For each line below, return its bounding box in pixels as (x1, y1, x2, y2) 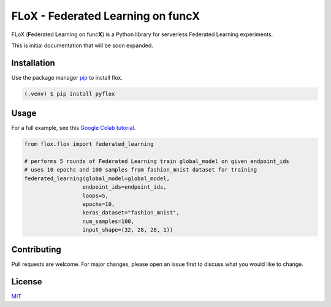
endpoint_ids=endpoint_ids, (82, 184, 167, 191)
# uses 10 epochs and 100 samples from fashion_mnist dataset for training (24, 166, 257, 173)
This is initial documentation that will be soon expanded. (11, 42, 153, 49)
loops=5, (82, 192, 108, 199)
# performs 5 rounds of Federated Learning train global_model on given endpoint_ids (24, 158, 289, 165)
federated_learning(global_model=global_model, (24, 175, 170, 182)
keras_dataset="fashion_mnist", (82, 209, 180, 216)
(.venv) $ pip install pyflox (24, 90, 115, 97)
